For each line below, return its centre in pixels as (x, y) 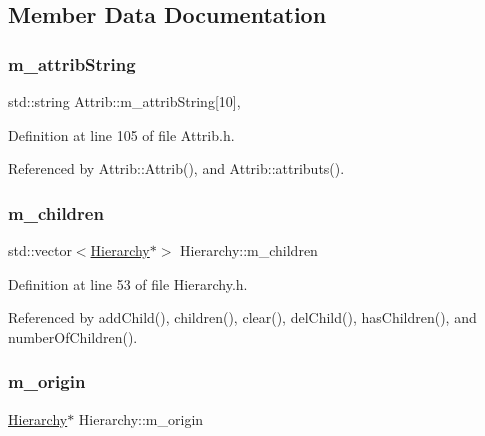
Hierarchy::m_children (249, 250)
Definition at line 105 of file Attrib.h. (121, 134)
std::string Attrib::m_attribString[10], (124, 101)
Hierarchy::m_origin (141, 418)
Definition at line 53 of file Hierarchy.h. (128, 283)
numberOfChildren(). (73, 336)
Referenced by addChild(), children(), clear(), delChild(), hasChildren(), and (242, 317)
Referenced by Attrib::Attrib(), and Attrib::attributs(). (176, 168)
